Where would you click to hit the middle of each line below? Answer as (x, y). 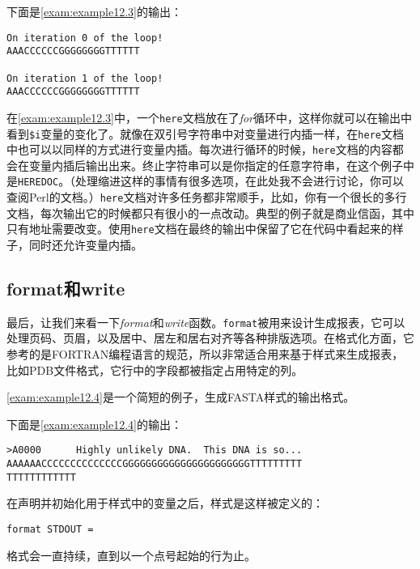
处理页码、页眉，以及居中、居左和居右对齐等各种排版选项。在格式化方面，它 (210, 338)
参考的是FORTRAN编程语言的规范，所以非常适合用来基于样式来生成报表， (205, 354)
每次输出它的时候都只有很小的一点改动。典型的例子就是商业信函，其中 (227, 212)
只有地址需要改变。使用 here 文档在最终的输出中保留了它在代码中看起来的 (199, 229)
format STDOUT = (50, 529)
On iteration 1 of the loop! (85, 78)
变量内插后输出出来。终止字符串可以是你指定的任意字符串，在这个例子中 (221, 165)
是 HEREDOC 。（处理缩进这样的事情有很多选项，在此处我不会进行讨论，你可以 (206, 181)
